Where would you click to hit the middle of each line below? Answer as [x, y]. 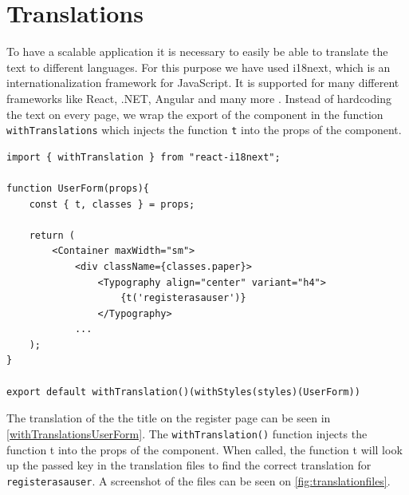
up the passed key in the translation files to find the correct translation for [189, 465]
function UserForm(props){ [78, 188]
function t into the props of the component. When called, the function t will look [204, 449]
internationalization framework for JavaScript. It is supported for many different [203, 83]
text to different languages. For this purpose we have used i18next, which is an [199, 67]
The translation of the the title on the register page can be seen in [169, 418]
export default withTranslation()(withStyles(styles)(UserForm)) [183, 392]
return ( [52, 235]
